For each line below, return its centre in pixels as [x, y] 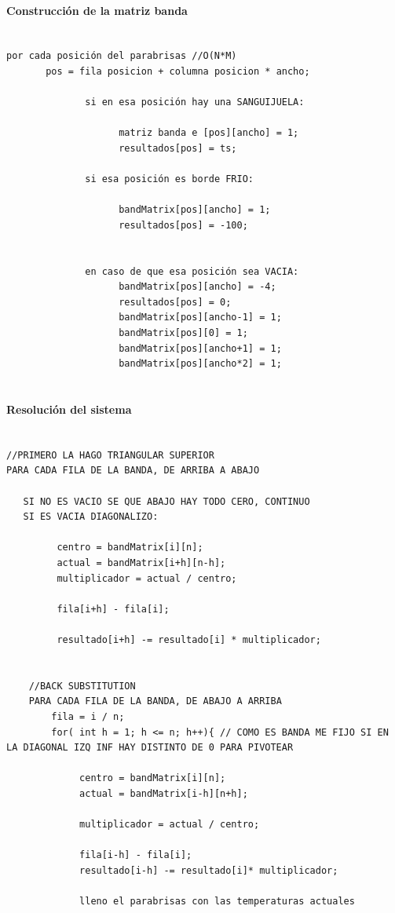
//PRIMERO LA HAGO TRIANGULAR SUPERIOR [110, 455]
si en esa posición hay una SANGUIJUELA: [195, 102]
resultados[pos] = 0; [175, 302]
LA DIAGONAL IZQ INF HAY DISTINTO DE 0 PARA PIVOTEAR [150, 748]
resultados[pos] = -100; [183, 225]
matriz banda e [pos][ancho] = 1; [209, 133]
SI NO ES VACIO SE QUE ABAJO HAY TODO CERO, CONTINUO [166, 501]
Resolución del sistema [69, 409]
